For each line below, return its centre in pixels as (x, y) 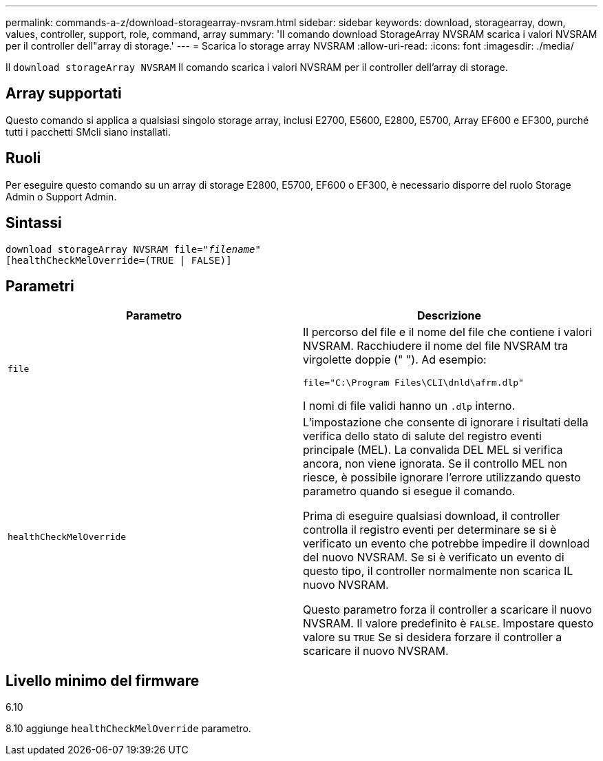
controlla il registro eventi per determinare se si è (430, 530)
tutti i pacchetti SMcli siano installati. (88, 132)
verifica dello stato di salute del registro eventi (422, 436)
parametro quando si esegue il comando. (409, 491)
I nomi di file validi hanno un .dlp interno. (409, 406)
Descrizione (449, 316)
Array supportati (64, 94)
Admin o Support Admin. (61, 196)
